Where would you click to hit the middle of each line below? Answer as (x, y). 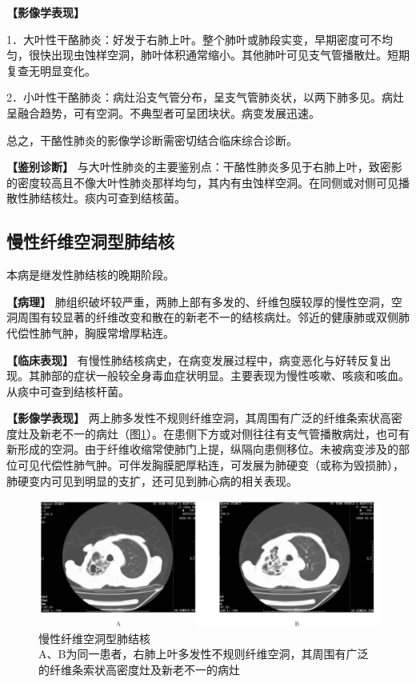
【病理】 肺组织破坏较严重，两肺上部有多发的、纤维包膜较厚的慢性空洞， (199, 301)
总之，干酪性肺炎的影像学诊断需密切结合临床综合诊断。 (152, 140)
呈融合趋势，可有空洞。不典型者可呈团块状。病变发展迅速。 (163, 112)
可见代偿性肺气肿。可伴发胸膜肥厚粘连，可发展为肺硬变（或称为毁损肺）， (210, 465)
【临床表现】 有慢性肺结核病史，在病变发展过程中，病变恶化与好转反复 (193, 359)
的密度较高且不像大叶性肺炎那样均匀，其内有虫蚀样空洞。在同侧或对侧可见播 (208, 182)
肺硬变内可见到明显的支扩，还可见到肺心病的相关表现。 (152, 480)
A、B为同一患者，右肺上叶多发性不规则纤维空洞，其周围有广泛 (204, 654)
